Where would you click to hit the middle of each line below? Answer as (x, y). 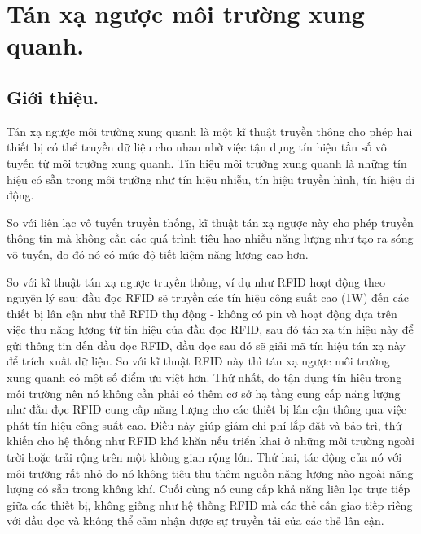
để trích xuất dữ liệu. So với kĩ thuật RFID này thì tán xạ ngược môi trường (198, 361)
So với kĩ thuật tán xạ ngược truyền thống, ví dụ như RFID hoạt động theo (196, 281)
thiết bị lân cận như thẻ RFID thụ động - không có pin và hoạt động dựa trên (202, 313)
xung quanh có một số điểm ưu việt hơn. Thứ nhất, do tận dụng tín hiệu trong (204, 377)
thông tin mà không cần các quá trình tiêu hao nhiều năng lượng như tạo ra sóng (210, 238)
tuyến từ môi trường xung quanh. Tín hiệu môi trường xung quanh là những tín (207, 162)
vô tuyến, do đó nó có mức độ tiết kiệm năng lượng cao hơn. (158, 254)
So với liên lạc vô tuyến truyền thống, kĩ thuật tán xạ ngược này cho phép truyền (210, 222)
